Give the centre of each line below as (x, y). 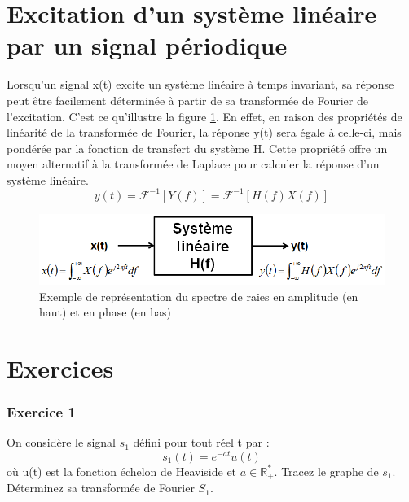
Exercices (60, 367)
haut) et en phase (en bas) (105, 312)
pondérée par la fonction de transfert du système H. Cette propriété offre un (197, 148)
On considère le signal (61, 442)
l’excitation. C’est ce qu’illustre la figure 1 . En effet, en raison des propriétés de (204, 116)
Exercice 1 (41, 411)
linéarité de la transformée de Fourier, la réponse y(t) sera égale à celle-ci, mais (204, 132)
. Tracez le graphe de (326, 471)
